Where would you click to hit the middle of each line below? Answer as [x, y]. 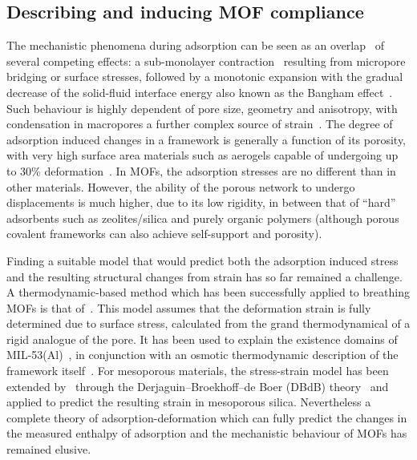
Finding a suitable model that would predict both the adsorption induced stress [202, 260]
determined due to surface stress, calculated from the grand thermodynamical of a [208, 323]
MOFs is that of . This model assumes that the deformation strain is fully [189, 307]
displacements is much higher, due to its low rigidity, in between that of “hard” [201, 202]
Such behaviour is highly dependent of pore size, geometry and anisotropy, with [202, 108]
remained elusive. [49, 449]
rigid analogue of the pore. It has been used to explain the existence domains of [202, 339]
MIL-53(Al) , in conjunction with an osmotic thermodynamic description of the [202, 355]
